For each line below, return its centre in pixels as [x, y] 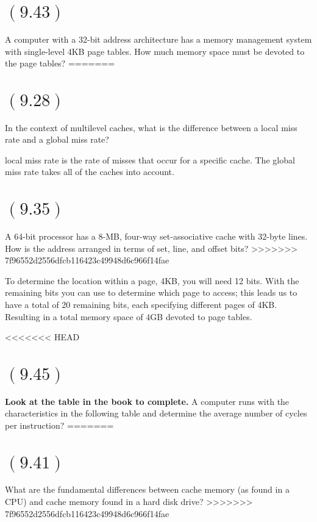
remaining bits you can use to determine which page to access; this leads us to [151, 292]
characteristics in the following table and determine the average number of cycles [156, 413]
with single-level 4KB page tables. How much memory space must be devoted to [155, 51]
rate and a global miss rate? [57, 139]
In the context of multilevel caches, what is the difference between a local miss [151, 127]
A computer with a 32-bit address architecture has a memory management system [158, 39]
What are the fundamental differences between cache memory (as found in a [147, 489]
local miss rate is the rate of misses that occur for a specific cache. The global [150, 159]
